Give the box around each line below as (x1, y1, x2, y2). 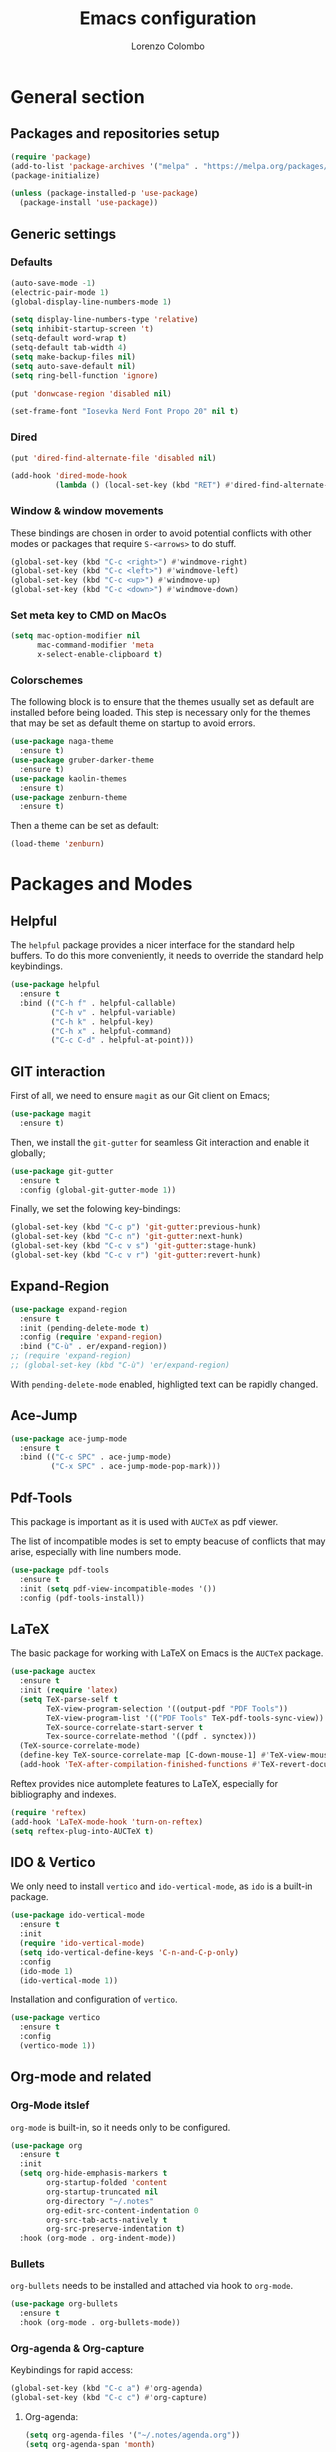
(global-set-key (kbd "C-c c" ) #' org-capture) (10, 2393, 208, 2403)
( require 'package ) (10, 152, 92, 162)
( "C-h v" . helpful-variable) (50, 1007, 177, 1017)
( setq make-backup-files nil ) (10, 352, 137, 362)
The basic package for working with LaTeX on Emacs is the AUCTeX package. (10, 1647, 324, 1659)
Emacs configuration (79, 7, 257, 30)
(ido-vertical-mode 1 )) (19, 1975, 118, 1986)
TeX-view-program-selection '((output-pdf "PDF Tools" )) (46, 1703, 288, 1714)
